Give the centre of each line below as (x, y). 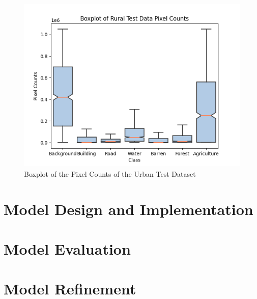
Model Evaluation (67, 249)
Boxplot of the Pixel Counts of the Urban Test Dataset (110, 173)
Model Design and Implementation (128, 209)
